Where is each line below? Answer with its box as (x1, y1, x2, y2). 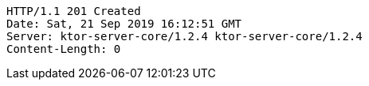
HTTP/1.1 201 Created (6, 5, 141, 17)
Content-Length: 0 (6, 43, 121, 55)
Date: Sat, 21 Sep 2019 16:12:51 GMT (6, 17, 242, 30)
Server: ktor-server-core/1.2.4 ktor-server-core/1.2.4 (6, 30, 363, 43)
